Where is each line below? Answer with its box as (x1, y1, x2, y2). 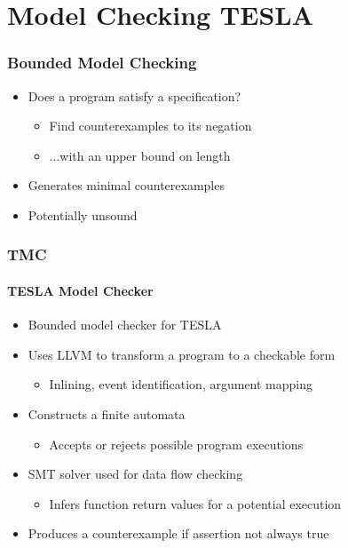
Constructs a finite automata (28, 404, 186, 423)
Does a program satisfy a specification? (28, 86, 241, 105)
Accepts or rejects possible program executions (49, 434, 304, 453)
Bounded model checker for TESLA (28, 315, 222, 334)
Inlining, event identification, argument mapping (49, 375, 313, 393)
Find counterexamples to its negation (49, 116, 252, 135)
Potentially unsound (28, 205, 138, 224)
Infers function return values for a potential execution (49, 494, 342, 512)
